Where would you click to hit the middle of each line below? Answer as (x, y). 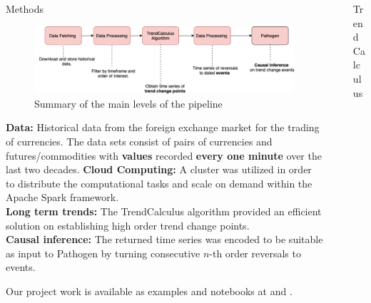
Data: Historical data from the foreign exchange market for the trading (163, 127)
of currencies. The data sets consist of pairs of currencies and (139, 141)
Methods (25, 9)
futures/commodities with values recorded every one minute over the (164, 155)
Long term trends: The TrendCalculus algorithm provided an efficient (164, 211)
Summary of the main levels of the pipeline (128, 103)
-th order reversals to (255, 253)
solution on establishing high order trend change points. (128, 225)
